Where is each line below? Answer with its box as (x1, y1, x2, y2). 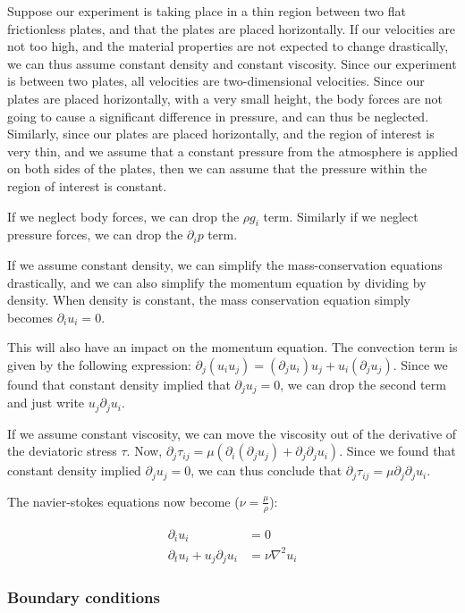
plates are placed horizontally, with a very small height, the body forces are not (7, 88, 443, 107)
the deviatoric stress (7, 441, 117, 460)
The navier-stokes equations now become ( (7, 491, 240, 510)
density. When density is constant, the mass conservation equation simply (7, 290, 410, 309)
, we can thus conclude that (190, 461, 342, 480)
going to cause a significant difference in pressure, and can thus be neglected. (7, 106, 429, 125)
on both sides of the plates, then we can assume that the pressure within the (7, 159, 427, 178)
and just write (7, 393, 85, 412)
